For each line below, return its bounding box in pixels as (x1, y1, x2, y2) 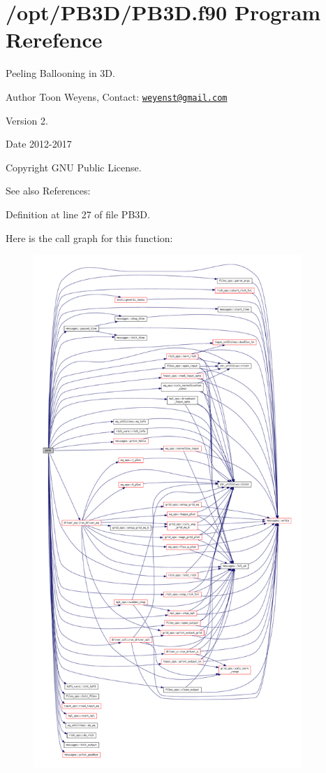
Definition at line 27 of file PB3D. (6, 206, 150, 221)
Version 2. (6, 113, 48, 127)
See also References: (6, 183, 91, 198)
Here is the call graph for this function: (6, 230, 173, 245)
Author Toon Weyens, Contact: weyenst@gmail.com (6, 89, 228, 104)
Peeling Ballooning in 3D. (6, 66, 115, 80)
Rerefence (6, 25, 103, 54)
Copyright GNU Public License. (6, 159, 142, 174)
